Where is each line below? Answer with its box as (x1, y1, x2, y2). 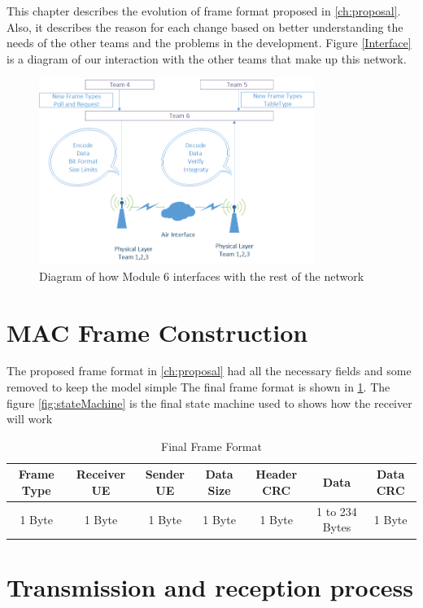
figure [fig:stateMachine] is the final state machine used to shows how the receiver (7, 394, 412, 411)
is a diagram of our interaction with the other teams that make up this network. (7, 50, 407, 67)
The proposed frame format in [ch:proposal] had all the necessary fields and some (7, 362, 412, 379)
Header (255, 466, 298, 483)
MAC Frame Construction (7, 315, 308, 348)
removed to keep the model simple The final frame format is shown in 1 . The (7, 378, 390, 396)
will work (7, 410, 53, 427)
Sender (145, 466, 185, 483)
